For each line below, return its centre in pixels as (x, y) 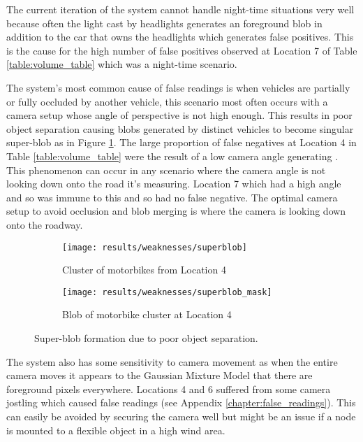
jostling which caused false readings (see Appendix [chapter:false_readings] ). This (181, 402)
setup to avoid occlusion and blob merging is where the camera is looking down (176, 211)
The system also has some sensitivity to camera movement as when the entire (172, 361)
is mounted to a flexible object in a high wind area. (116, 430)
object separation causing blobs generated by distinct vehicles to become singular (180, 128)
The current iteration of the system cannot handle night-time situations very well (180, 9)
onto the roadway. (45, 224)
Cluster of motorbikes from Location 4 (144, 270)
